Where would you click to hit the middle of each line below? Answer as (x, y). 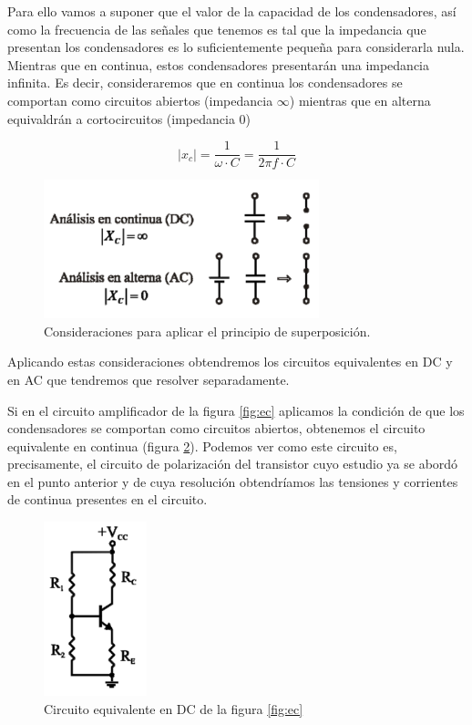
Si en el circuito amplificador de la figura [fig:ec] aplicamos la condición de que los (236, 410)
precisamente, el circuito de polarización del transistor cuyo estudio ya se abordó (233, 464)
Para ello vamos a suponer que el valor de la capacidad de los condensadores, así (232, 11)
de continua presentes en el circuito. (108, 499)
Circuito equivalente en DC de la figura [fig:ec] (174, 709)
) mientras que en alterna (360, 100)
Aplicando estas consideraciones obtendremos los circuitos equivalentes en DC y (230, 362)
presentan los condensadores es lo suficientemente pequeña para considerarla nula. (236, 47)
